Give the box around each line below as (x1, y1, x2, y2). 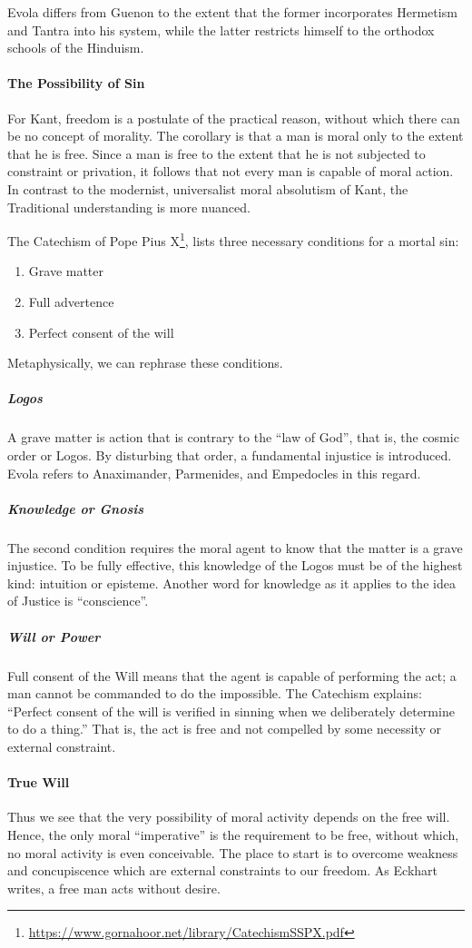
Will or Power (7, 627, 101, 646)
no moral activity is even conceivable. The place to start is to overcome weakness (7, 843, 458, 862)
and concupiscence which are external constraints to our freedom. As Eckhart (7, 861, 438, 880)
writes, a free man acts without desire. (7, 878, 221, 897)
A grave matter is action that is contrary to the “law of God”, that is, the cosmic (7, 428, 459, 447)
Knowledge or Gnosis (7, 499, 144, 518)
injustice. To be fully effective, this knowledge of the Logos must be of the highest (7, 556, 463, 575)
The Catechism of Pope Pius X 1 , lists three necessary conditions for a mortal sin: (7, 229, 459, 250)
